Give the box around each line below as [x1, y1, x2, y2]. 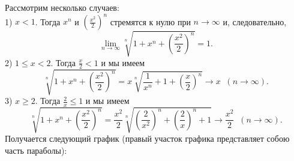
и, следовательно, [223, 15, 287, 28]
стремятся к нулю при [110, 15, 191, 28]
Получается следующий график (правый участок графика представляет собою [5, 132, 290, 145]
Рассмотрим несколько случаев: [5, 1, 119, 13]
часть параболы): [5, 144, 67, 156]
